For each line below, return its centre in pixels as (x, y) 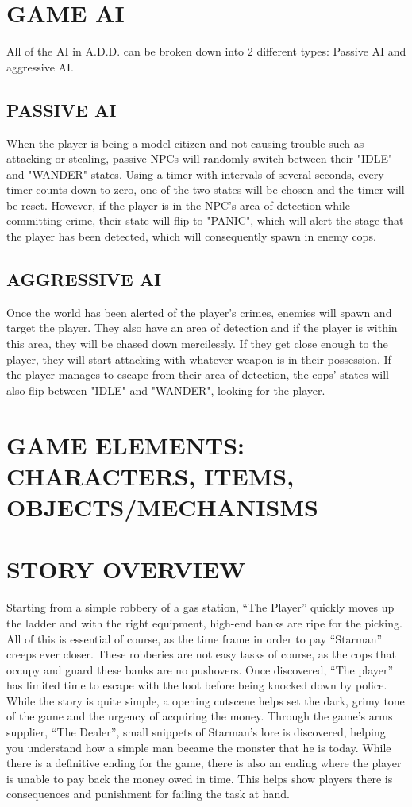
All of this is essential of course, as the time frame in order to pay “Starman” (194, 638)
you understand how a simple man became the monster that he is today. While (199, 747)
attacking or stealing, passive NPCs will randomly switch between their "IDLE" (200, 158)
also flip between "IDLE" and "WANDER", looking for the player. (166, 390)
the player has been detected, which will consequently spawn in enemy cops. (191, 236)
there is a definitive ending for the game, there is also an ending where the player (204, 763)
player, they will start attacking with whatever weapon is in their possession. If (199, 359)
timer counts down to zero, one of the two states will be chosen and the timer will (206, 189)
